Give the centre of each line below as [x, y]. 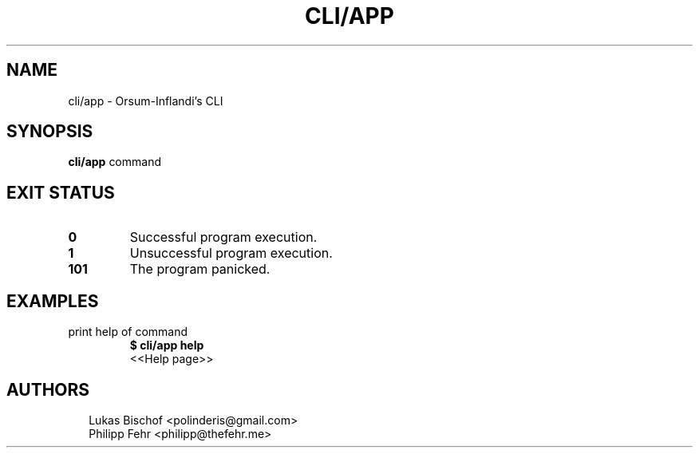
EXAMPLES [53, 301]
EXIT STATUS [61, 192]
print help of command [128, 332]
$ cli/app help [167, 345]
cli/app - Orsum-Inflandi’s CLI [146, 101]
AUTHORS [48, 389]
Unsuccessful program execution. [231, 253]
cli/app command [115, 162]
